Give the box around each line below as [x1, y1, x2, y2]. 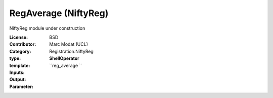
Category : [9, 48, 31, 54]
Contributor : [9, 41, 36, 47]
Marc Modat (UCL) [49, 41, 88, 47]
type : [9, 55, 21, 61]
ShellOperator [49, 55, 79, 61]
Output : [9, 76, 26, 82]
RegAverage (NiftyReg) [9, 8, 109, 19]
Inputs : [9, 69, 25, 75]
